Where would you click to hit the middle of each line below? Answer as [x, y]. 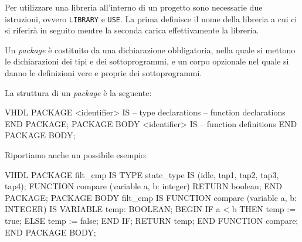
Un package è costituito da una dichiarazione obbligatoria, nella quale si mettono [150, 50]
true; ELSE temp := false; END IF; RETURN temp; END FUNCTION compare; [152, 220]
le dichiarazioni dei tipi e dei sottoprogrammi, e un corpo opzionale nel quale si [147, 61]
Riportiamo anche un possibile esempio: [76, 155]
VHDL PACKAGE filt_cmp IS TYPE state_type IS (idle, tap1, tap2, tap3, [142, 174]
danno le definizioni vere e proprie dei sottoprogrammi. [104, 73]
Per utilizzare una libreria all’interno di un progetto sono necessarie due [134, 7]
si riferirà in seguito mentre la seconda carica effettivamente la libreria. [132, 30]
